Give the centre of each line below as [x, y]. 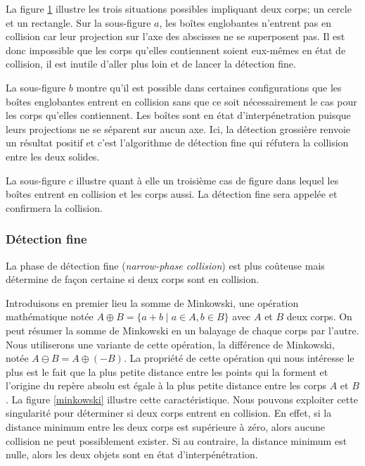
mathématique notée [50, 316]
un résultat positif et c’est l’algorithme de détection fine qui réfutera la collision [177, 143]
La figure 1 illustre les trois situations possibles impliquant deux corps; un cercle [179, 8]
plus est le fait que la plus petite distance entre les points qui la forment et [167, 371]
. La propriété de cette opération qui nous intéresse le [239, 358]
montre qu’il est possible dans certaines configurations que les [209, 87]
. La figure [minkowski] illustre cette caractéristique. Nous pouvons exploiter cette [182, 399]
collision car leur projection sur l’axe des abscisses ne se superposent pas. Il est [175, 36]
